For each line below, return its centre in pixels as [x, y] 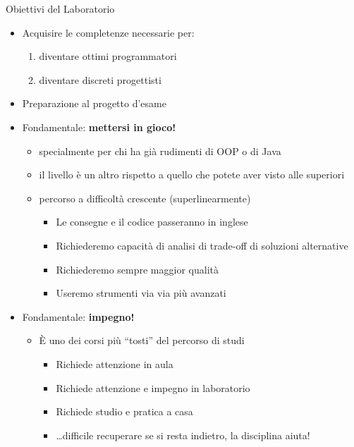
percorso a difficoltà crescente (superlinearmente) [145, 198]
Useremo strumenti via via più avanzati [141, 293]
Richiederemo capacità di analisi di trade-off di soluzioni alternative [202, 245]
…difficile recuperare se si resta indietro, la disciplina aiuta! [183, 435]
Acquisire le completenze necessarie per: [108, 32]
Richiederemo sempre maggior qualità [137, 269]
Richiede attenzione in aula [115, 363]
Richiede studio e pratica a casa [124, 411]
